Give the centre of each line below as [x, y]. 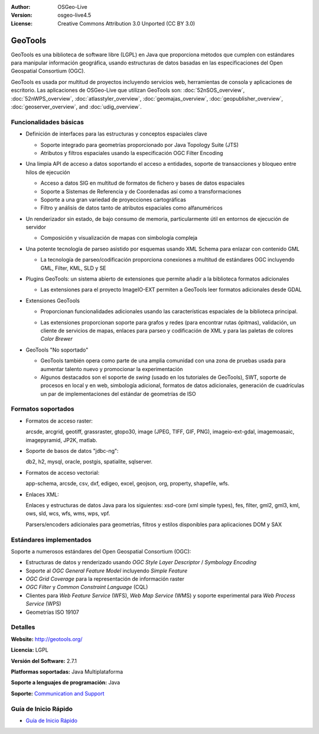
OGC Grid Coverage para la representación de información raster [105, 579]
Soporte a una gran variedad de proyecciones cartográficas [113, 199]
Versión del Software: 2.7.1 [44, 661]
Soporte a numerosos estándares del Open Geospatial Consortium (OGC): [101, 551]
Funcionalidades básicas [47, 122]
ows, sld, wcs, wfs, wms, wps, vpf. [68, 514]
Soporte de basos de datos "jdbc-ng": [72, 451]
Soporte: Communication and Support [58, 693]
